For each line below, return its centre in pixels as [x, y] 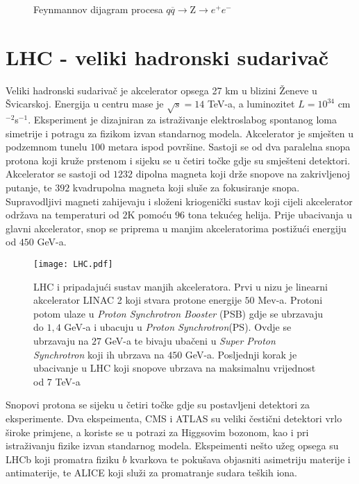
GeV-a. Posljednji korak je [241, 354]
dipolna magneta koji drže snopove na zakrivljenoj [243, 174]
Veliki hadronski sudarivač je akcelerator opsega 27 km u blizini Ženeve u [161, 90]
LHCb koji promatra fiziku [62, 459]
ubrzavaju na [61, 341]
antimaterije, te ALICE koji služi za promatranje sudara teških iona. [152, 473]
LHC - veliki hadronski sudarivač [167, 57]
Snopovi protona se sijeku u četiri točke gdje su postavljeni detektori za [158, 405]
